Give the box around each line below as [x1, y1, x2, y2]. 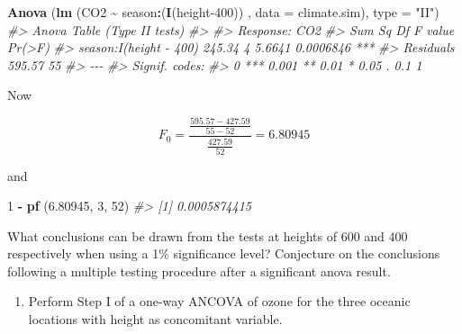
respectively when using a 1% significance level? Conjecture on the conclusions [7, 244, 440, 263]
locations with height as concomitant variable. [28, 310, 283, 329]
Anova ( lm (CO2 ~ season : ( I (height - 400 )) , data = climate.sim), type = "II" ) [7, 3, 439, 21]
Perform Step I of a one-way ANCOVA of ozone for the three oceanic [28, 292, 411, 311]
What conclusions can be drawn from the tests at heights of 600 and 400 [7, 226, 408, 245]
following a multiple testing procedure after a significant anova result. [7, 261, 391, 280]
